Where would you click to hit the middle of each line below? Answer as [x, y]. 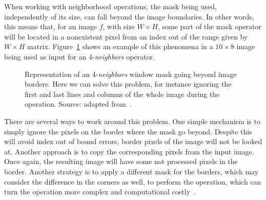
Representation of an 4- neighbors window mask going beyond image [131, 74]
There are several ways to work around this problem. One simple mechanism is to [132, 121]
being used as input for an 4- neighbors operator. [79, 56]
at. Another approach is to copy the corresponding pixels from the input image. [129, 151]
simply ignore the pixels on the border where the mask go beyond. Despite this [128, 131]
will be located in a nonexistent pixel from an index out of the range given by [126, 36]
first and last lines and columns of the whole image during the [122, 94]
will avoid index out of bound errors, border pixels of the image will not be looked [133, 141]
